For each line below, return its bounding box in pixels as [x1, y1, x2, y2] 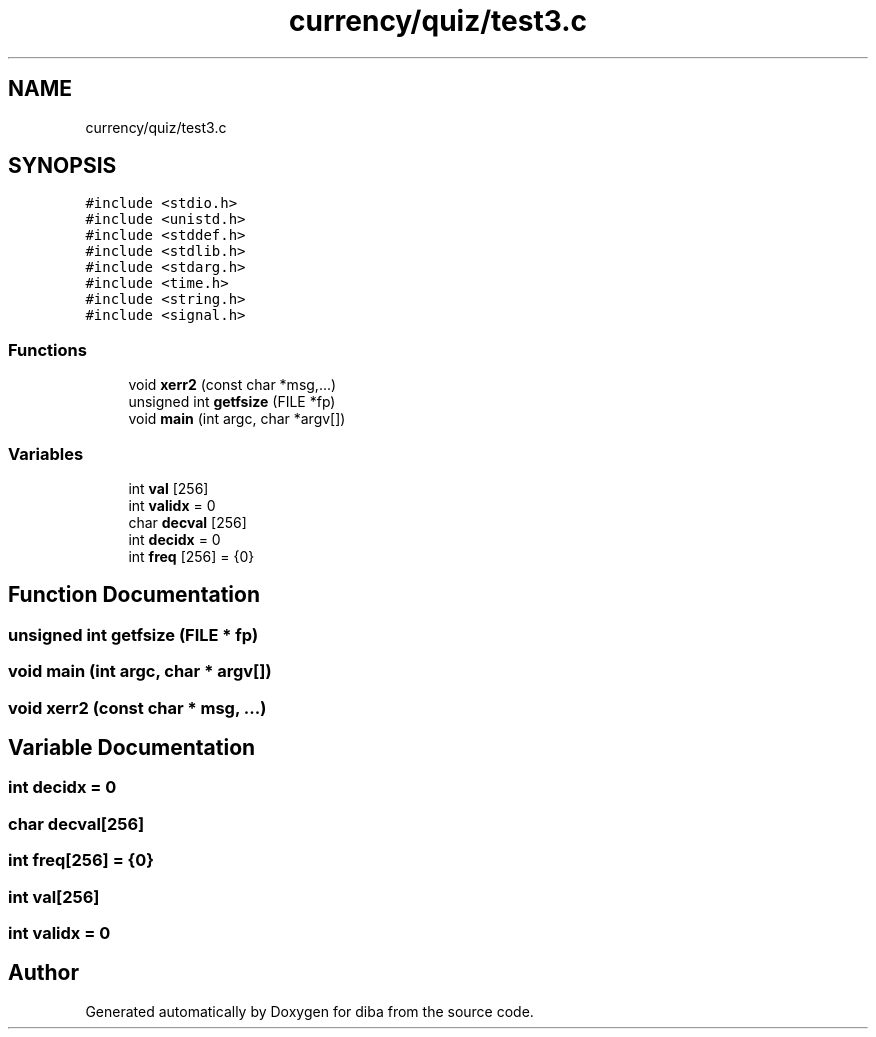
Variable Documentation [8, 734, 256, 760]
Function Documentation [8, 582, 260, 608]
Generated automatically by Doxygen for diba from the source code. [85, 1002, 534, 1020]
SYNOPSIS [8, 153, 117, 179]
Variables [8, 443, 84, 464]
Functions [8, 339, 87, 360]
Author [8, 960, 79, 986]
